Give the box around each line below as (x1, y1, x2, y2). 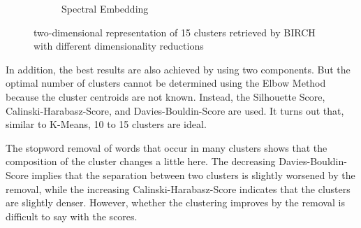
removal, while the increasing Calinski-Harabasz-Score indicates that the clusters (6, 181, 351, 196)
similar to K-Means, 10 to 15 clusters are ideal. (6, 117, 207, 131)
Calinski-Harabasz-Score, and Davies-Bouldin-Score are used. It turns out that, (6, 103, 344, 117)
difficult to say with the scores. (6, 208, 138, 223)
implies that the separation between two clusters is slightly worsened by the (31, 167, 355, 182)
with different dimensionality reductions (34, 38, 204, 53)
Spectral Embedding (61, 1, 149, 15)
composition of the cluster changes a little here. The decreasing (6, 154, 276, 169)
